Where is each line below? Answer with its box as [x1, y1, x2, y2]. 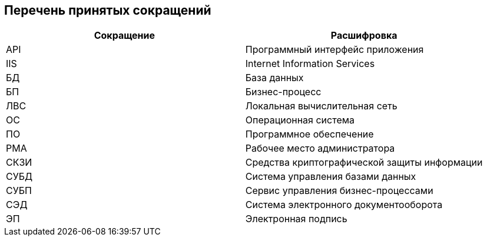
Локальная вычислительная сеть [245, 100, 397, 112]
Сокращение [94, 29, 155, 42]
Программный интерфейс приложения [245, 43, 424, 56]
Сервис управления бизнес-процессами [245, 185, 433, 197]
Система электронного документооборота [245, 199, 443, 211]
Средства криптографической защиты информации [245, 156, 483, 169]
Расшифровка [330, 29, 397, 42]
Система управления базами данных [245, 170, 416, 183]
